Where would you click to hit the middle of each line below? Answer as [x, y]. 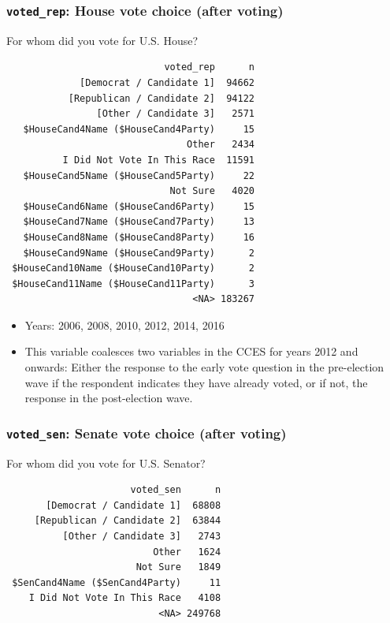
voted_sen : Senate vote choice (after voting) [147, 433]
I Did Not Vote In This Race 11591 [158, 160]
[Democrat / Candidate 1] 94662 [167, 82]
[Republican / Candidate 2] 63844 [128, 521]
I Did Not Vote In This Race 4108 [125, 598]
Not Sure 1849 [178, 567]
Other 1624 [187, 552]
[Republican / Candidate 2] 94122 [161, 98]
